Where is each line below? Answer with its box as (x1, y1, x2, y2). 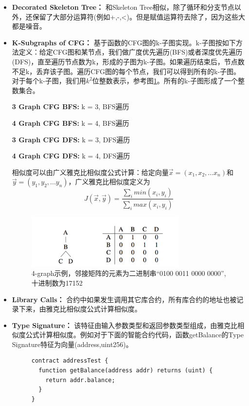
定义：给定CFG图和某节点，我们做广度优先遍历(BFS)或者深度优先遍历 (18, 47, 243, 57)
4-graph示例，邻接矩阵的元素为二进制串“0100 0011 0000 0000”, (31, 268, 226, 278)
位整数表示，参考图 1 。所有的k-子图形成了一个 (92, 76, 238, 86)
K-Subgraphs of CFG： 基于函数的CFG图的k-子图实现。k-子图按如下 (12, 37, 236, 47)
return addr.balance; (45, 376, 115, 384)
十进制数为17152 (31, 277, 83, 288)
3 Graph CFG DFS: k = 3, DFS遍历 (12, 134, 130, 144)
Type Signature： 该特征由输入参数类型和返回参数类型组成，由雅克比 (12, 320, 238, 330)
